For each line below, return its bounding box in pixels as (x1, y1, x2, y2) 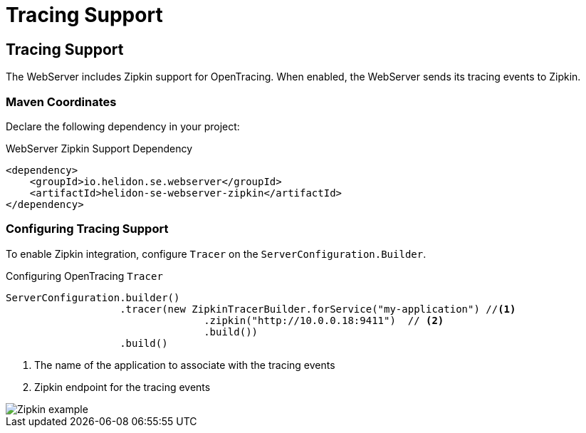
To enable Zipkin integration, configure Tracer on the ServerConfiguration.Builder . (6, 247, 427, 260)
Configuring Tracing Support (6, 221, 169, 236)
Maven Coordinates (6, 94, 117, 109)
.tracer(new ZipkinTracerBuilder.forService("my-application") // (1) (120, 303, 516, 315)
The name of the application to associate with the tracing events (34, 358, 335, 371)
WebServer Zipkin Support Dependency (6, 142, 193, 155)
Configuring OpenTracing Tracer (6, 269, 163, 282)
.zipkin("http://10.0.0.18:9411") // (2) (204, 314, 444, 326)
